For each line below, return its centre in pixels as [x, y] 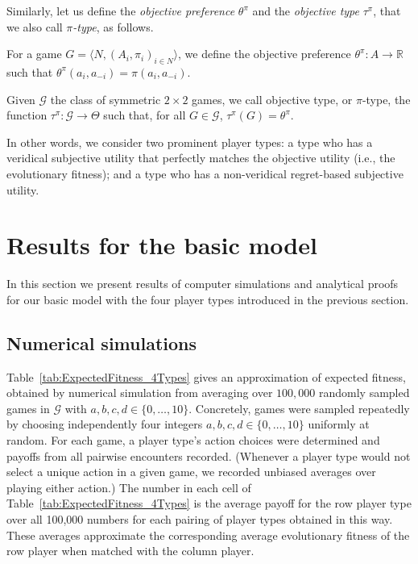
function [27, 115]
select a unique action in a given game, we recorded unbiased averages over [191, 472]
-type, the [386, 99]
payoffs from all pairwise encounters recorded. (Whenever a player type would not [209, 455]
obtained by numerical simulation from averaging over [140, 393]
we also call [35, 26]
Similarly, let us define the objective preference [121, 10]
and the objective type [306, 10]
